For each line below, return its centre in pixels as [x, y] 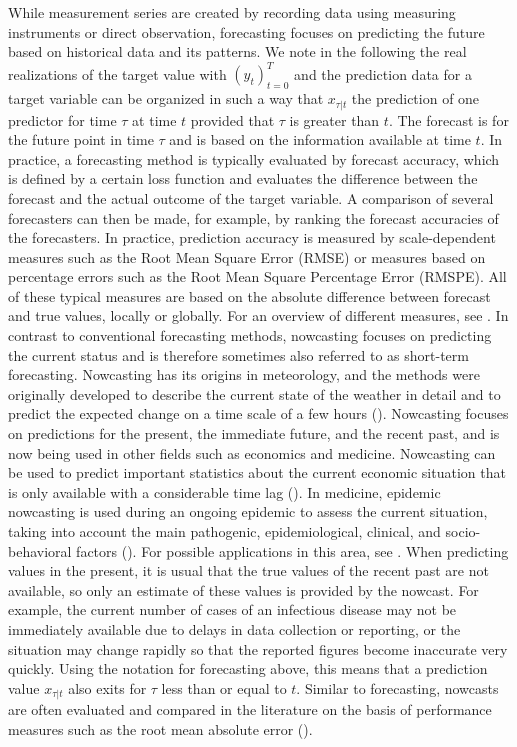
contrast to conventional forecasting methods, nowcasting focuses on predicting [250, 335]
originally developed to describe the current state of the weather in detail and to [254, 393]
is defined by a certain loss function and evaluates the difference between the [243, 178]
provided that [232, 119]
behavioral [40, 550]
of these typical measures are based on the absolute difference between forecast [249, 295]
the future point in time [81, 139]
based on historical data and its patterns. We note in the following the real [237, 51]
